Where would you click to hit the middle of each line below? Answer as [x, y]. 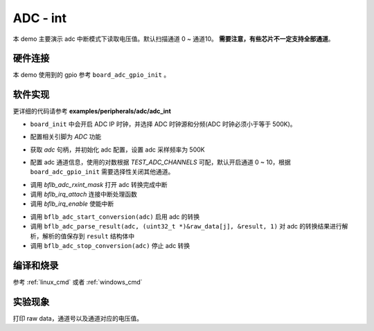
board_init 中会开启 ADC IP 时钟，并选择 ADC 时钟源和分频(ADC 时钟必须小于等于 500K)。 [163, 124]
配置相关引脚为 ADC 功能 [66, 137]
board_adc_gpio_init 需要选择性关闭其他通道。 [102, 172]
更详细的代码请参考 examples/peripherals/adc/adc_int [92, 111]
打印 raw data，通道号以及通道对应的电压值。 [78, 318]
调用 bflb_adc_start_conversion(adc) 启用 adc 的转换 [115, 216]
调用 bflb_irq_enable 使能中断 [72, 204]
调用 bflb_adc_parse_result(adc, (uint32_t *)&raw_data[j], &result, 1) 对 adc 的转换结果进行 [186, 226]
